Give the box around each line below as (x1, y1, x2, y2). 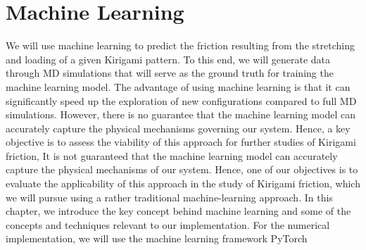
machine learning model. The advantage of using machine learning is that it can (6, 79, 351, 94)
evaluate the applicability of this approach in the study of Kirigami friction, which (6, 176, 360, 191)
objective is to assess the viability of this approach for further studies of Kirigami (6, 135, 356, 149)
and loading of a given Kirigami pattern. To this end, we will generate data (6, 51, 331, 66)
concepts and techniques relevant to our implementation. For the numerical (6, 217, 330, 232)
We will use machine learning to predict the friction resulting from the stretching (6, 38, 355, 53)
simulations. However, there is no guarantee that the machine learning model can (6, 107, 355, 122)
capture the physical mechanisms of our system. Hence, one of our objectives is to (6, 162, 358, 177)
